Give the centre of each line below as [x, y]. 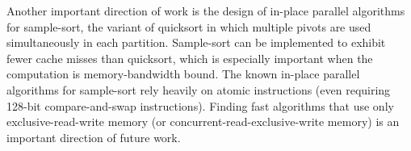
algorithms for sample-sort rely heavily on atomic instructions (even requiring [199, 89]
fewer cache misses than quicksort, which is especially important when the [190, 58]
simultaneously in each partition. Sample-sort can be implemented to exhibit [196, 42]
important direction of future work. [94, 137]
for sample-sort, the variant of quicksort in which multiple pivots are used [189, 26]
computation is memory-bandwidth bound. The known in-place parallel [183, 74]
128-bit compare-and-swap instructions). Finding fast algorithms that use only [200, 105]
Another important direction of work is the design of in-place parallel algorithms [206, 10]
